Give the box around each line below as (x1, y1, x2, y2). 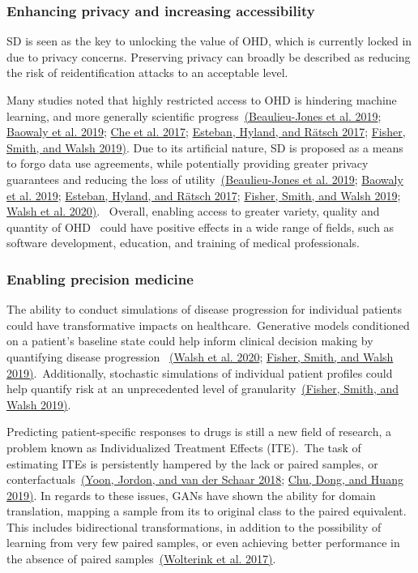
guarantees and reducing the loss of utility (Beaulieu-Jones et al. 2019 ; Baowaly (6, 170, 403, 187)
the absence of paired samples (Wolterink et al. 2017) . (6, 550, 276, 567)
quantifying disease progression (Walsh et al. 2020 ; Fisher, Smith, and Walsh (6, 348, 394, 365)
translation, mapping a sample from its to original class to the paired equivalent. (6, 502, 407, 520)
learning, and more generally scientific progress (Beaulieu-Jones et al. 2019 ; (6, 107, 382, 124)
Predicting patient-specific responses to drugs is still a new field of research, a (6, 423, 392, 440)
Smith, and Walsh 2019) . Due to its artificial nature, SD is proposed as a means (6, 139, 403, 156)
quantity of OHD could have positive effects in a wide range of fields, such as (6, 218, 395, 235)
